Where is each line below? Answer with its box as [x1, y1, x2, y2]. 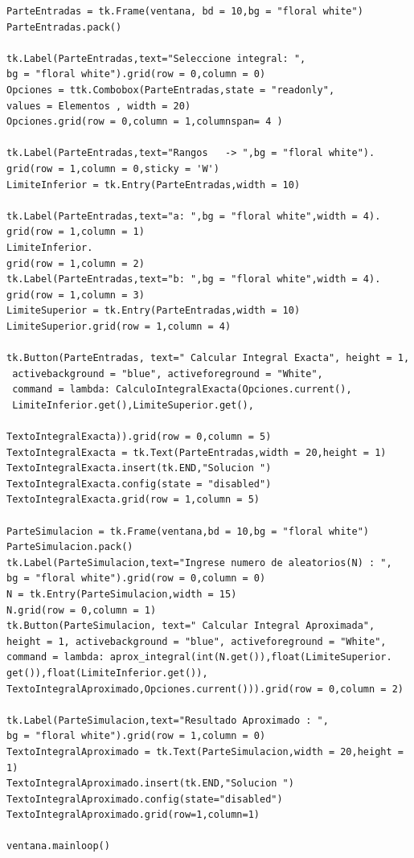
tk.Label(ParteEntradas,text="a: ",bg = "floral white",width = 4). [6, 210, 381, 222]
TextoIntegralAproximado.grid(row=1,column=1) [6, 809, 260, 821]
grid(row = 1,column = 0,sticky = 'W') [6, 162, 219, 174]
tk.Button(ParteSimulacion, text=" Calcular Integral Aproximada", [6, 620, 375, 632]
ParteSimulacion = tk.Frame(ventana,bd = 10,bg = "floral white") [6, 525, 370, 537]
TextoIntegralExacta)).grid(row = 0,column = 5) [6, 431, 272, 443]
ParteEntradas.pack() [6, 21, 122, 33]
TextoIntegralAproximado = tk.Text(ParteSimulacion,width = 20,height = [6, 745, 404, 757]
